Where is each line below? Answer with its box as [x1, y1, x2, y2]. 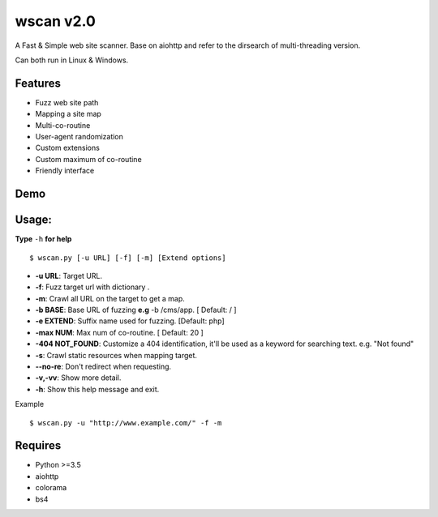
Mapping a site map [35, 109, 101, 119]
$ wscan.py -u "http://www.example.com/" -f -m [29, 418, 222, 427]
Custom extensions [35, 143, 101, 153]
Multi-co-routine [35, 120, 91, 130]
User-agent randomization [35, 132, 123, 142]
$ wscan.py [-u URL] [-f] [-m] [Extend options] [29, 253, 226, 263]
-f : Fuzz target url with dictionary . [35, 282, 150, 292]
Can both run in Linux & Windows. [15, 55, 129, 65]
